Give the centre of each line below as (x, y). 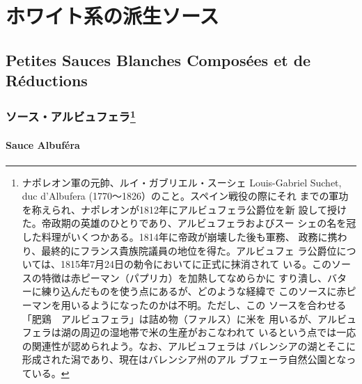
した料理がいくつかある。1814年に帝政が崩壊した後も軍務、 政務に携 (180, 237)
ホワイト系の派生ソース (112, 16)
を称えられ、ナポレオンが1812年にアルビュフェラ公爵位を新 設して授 (180, 209)
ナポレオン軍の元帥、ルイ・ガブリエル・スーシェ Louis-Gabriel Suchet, (182, 182)
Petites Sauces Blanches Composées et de (158, 59)
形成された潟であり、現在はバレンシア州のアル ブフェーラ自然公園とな (184, 359)
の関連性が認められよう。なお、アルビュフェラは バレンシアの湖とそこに (189, 345)
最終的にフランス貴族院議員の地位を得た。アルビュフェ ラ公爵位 (189, 250)
